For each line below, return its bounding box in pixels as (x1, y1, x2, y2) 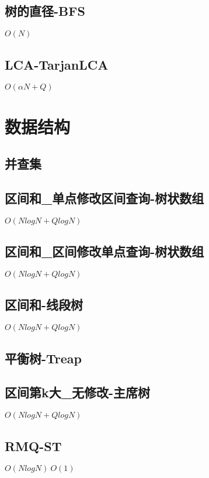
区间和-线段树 (5, 295, 83, 314)
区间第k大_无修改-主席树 (5, 383, 151, 401)
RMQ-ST (5, 436, 62, 455)
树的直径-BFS (5, 2, 85, 20)
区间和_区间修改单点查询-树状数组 (5, 242, 204, 260)
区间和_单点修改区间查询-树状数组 (5, 188, 204, 207)
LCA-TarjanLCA (5, 55, 109, 73)
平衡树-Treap (5, 349, 82, 367)
